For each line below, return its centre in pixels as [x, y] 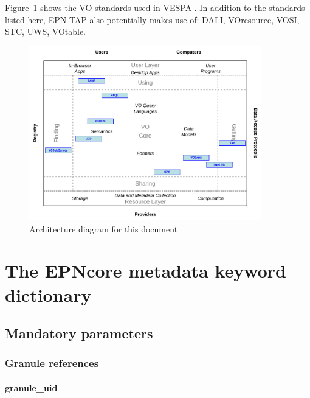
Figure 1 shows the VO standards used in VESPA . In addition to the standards [155, 7]
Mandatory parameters [79, 333]
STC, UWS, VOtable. [46, 31]
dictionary [48, 294]
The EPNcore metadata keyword [146, 271]
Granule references [52, 363]
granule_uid [31, 387]
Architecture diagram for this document [104, 229]
